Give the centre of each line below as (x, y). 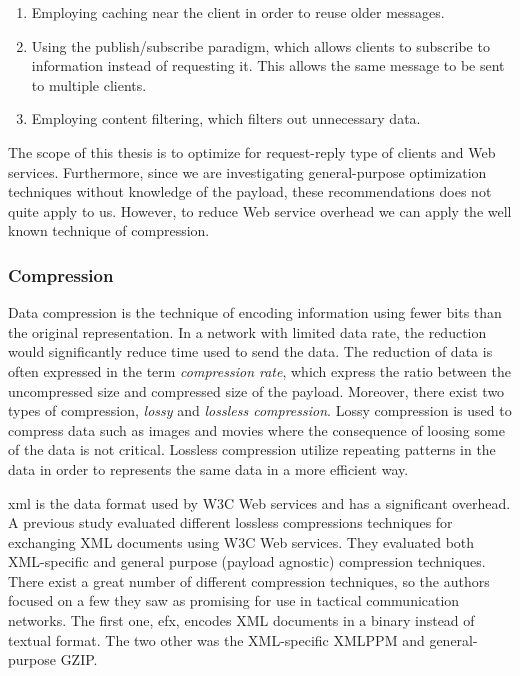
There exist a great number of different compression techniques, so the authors (249, 580)
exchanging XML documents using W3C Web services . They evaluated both (241, 541)
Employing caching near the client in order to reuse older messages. (238, 12)
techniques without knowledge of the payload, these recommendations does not (250, 191)
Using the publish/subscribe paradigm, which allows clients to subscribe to (260, 45)
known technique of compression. (109, 230)
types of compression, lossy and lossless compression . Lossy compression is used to (260, 410)
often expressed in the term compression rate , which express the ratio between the (259, 370)
